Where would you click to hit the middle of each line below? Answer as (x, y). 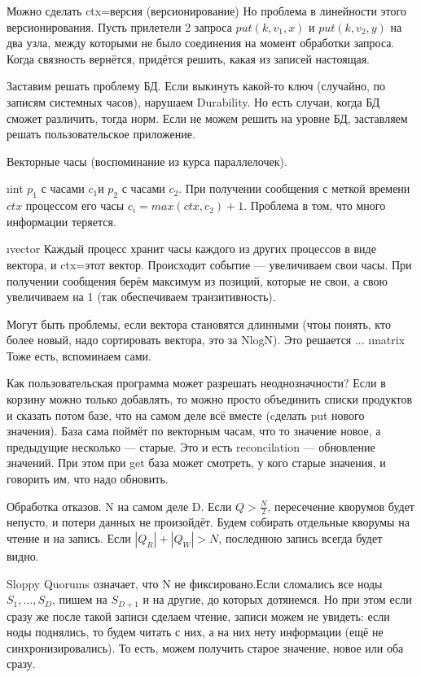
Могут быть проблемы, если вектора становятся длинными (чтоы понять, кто (199, 323)
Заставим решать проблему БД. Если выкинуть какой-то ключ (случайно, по (196, 86)
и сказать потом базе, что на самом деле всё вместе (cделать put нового (186, 415)
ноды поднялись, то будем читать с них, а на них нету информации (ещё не (195, 632)
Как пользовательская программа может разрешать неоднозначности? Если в (196, 383)
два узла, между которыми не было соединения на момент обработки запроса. (201, 43)
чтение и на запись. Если (69, 538)
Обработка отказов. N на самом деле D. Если (119, 506)
